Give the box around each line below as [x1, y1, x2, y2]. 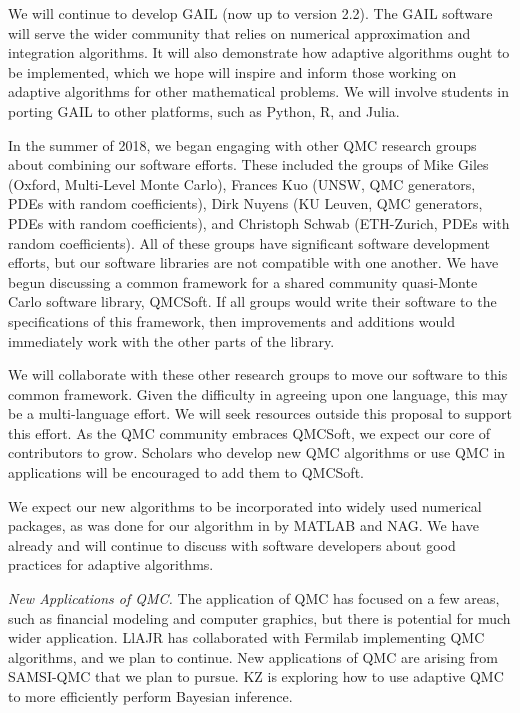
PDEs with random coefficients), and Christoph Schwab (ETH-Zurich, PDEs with [8, 212, 510, 233]
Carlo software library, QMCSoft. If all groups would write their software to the [8, 291, 497, 312]
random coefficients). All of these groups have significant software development [8, 232, 490, 253]
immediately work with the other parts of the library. [8, 330, 335, 351]
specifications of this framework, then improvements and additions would [8, 310, 455, 331]
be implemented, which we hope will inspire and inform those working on [8, 61, 457, 82]
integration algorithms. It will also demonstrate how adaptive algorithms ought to [8, 42, 510, 63]
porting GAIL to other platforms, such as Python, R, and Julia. [8, 100, 400, 121]
